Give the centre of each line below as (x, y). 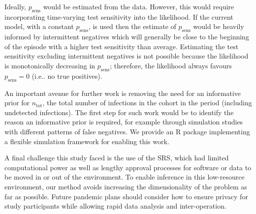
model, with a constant (39, 26)
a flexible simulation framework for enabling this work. (87, 141)
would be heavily (219, 26)
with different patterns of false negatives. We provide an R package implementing (127, 131)
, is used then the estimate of (132, 26)
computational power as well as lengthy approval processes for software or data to (128, 167)
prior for (17, 103)
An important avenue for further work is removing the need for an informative (123, 93)
